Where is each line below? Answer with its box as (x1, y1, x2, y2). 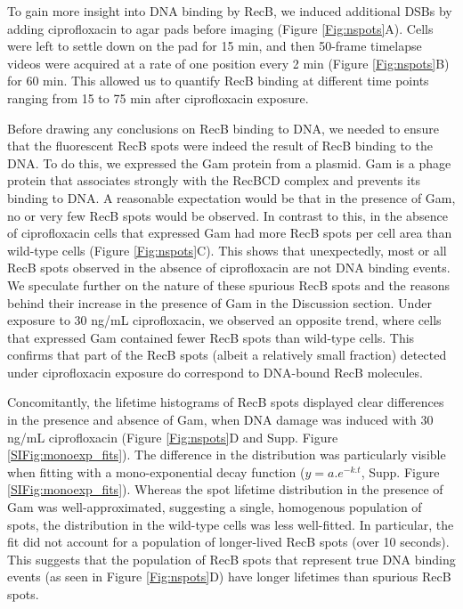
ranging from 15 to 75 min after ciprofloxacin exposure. (7, 88, 309, 107)
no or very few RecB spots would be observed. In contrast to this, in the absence (7, 206, 448, 224)
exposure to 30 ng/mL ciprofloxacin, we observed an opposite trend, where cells (7, 311, 442, 329)
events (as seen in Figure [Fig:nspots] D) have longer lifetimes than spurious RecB (7, 567, 451, 586)
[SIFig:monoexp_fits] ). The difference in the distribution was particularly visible (7, 445, 446, 464)
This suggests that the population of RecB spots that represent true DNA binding (7, 549, 456, 568)
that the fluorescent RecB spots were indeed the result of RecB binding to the (7, 136, 433, 155)
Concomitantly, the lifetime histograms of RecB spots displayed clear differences (7, 393, 444, 411)
